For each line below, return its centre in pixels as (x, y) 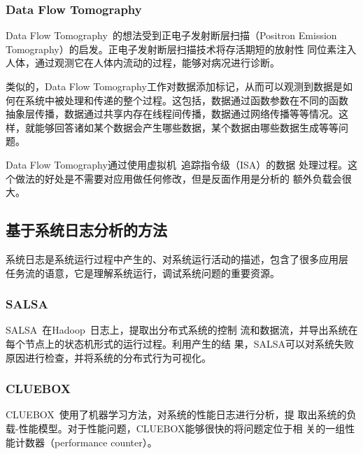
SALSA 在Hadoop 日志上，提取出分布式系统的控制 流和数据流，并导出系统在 (182, 330)
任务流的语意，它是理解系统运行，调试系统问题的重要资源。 (143, 272)
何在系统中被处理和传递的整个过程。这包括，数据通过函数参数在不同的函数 (177, 100)
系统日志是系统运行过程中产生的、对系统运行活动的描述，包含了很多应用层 (177, 258)
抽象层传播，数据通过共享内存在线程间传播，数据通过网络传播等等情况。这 (177, 114)
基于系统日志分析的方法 (86, 230)
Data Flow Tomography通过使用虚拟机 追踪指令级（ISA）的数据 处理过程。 (177, 164)
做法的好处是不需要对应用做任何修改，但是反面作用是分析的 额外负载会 (178, 178)
